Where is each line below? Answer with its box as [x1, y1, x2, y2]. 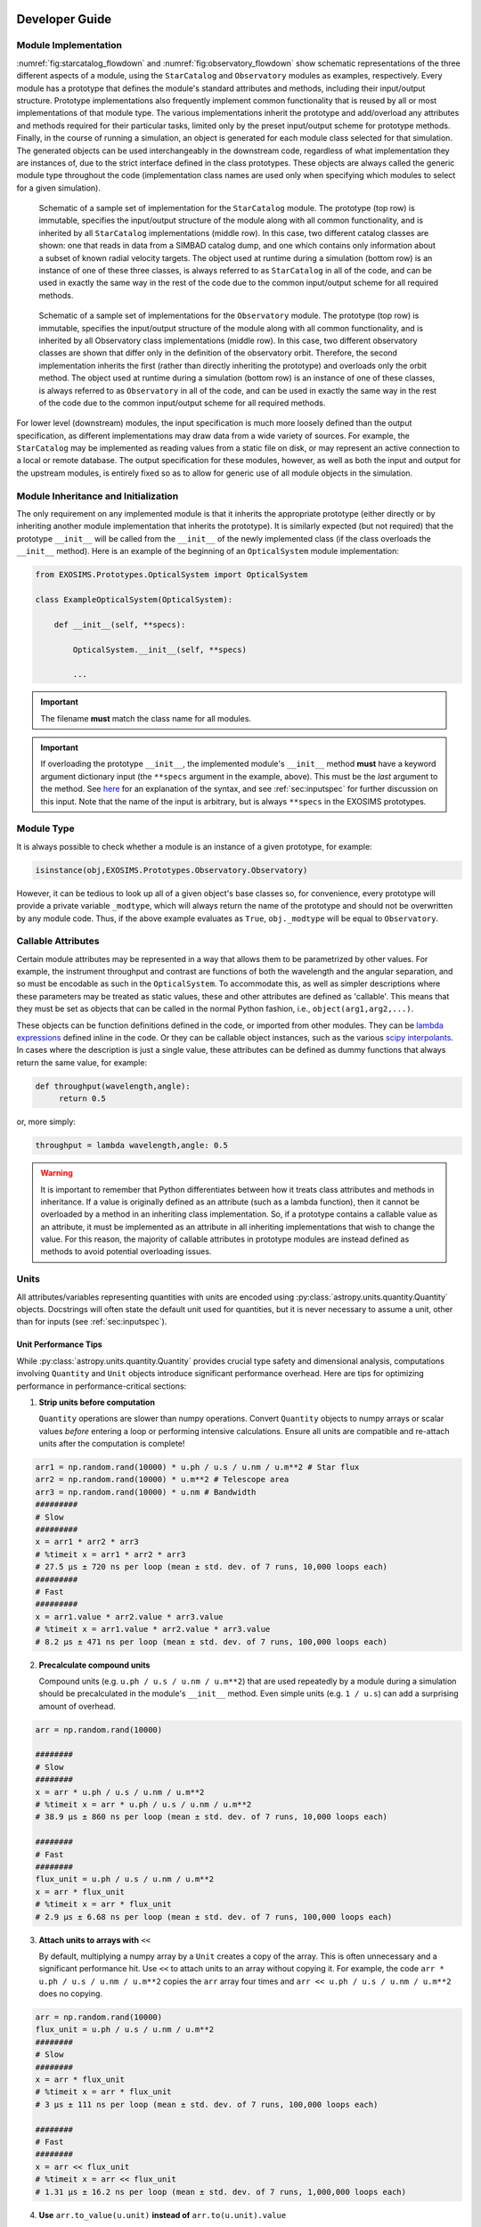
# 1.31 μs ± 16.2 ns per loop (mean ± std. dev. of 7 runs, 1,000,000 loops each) [35, 2187, 407, 2197]
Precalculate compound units [38, 1660, 151, 1670]
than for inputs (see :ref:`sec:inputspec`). [16, 1317, 167, 1327]
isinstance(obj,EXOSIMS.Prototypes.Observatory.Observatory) [35, 865, 308, 875]
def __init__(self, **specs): [53, 619, 186, 630]
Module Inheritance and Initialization [16, 490, 179, 502]
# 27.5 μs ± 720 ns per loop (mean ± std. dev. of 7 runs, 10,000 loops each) [35, 1562, 387, 1572]
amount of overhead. [38, 1701, 116, 1711]
